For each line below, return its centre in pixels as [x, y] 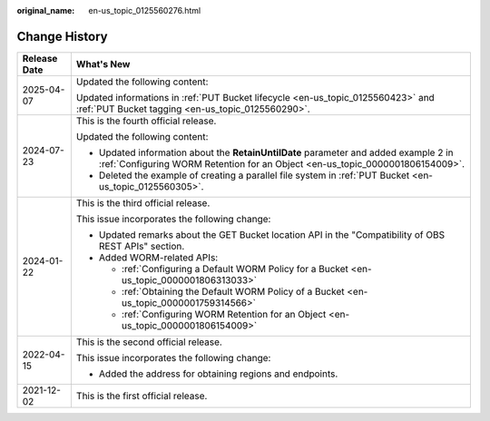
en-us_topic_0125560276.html [145, 10]
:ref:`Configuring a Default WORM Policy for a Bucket [235, 269]
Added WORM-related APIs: [158, 257]
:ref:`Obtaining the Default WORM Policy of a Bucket [233, 291]
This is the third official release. [143, 202]
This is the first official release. [142, 396]
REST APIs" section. [142, 246]
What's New [103, 64]
